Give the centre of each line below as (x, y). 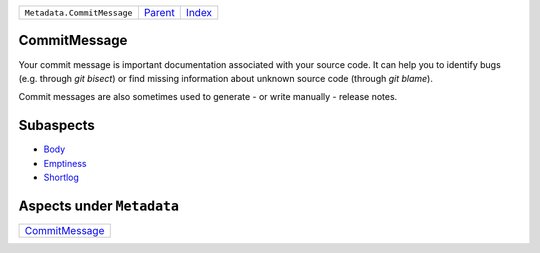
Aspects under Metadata (99, 205)
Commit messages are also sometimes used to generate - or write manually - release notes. (208, 97)
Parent (159, 12)
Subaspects (56, 125)
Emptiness (65, 163)
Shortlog (61, 177)
